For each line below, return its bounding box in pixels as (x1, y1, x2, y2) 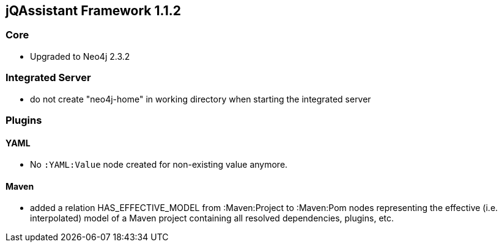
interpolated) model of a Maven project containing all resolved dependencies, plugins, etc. (30, 213, 394, 224)
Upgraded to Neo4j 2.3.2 (30, 51, 130, 62)
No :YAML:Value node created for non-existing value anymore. (30, 159, 288, 170)
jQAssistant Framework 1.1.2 (6, 3, 181, 18)
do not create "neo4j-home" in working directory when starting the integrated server (30, 93, 371, 104)
